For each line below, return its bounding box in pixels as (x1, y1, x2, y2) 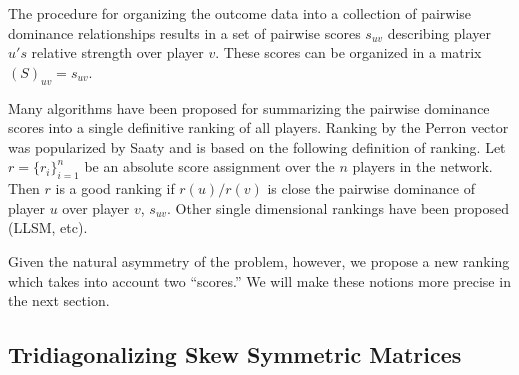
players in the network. (352, 156, 493, 177)
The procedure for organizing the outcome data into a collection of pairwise (8, 3, 472, 23)
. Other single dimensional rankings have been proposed (167, 197, 509, 218)
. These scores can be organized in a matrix (215, 42, 482, 63)
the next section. (8, 290, 110, 311)
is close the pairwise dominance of (267, 178, 475, 199)
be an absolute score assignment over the (84, 156, 335, 177)
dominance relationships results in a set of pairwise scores (8, 22, 361, 43)
